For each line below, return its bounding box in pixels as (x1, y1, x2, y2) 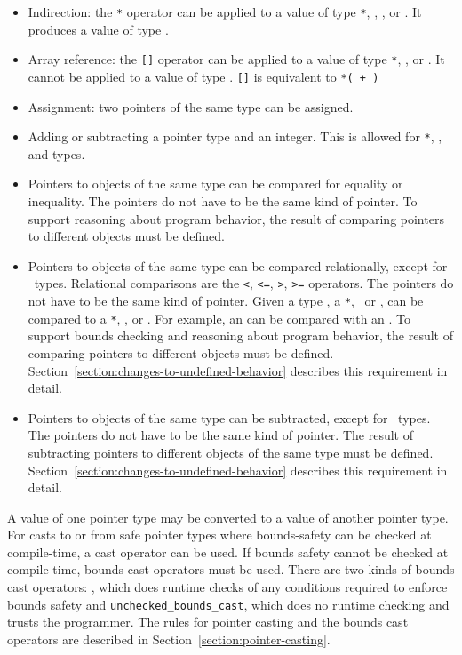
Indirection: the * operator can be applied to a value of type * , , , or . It (28, 3, 422, 20)
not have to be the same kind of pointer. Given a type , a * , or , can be (28, 292, 424, 310)
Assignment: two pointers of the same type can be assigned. (28, 97, 354, 116)
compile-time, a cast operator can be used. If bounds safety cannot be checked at (7, 542, 449, 561)
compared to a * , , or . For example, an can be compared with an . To (28, 308, 411, 327)
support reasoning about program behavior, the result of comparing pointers (28, 209, 444, 228)
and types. (28, 144, 85, 163)
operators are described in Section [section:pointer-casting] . (7, 629, 331, 648)
